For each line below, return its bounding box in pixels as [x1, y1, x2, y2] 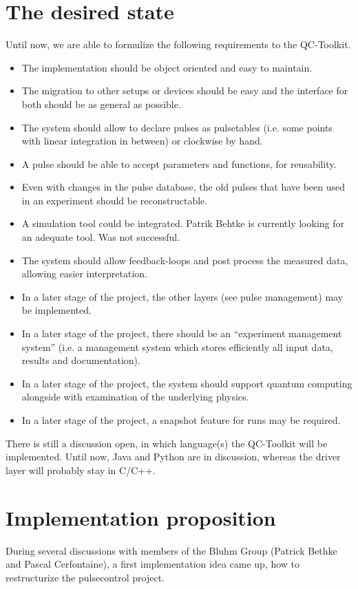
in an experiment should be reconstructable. [21, 193, 208, 207]
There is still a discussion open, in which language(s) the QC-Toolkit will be [6, 436, 328, 450]
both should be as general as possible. [21, 96, 181, 111]
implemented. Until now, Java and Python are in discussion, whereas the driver [6, 449, 341, 464]
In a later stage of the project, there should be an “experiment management [21, 326, 342, 341]
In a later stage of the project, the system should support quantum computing [21, 376, 352, 390]
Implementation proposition [6, 503, 276, 531]
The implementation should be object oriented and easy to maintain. [21, 60, 313, 74]
